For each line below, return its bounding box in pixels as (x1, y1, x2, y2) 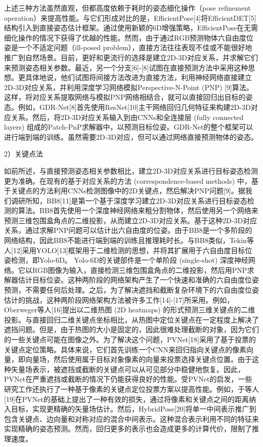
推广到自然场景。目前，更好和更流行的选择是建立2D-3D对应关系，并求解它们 (4, 52, 258, 62)
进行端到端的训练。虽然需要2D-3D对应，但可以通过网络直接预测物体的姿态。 (4, 131, 258, 142)
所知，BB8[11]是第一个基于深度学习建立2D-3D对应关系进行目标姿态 (25, 195, 247, 206)
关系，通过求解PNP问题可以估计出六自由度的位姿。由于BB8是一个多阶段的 (4, 225, 252, 235)
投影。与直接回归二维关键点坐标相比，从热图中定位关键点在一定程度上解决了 (4, 314, 259, 324)
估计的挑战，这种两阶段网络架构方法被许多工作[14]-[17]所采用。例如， (4, 294, 234, 305)
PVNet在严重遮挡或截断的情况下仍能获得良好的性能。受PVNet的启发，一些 (4, 374, 252, 384)
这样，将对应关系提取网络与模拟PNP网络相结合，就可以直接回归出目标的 (4, 92, 246, 102)
